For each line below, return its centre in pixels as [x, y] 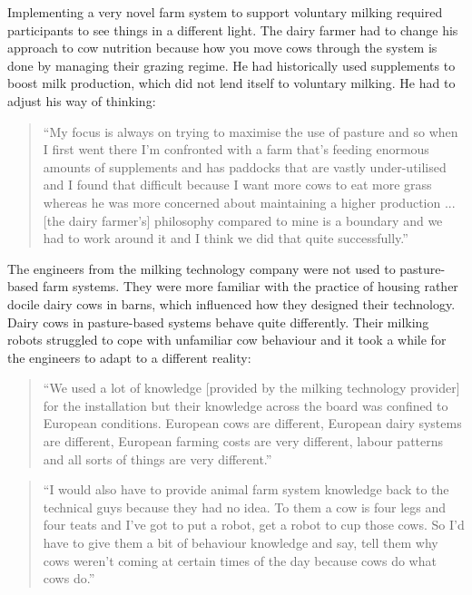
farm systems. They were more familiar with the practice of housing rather [250, 286]
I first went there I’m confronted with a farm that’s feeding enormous [236, 149]
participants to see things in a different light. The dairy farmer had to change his [233, 29]
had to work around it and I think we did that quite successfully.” [226, 238]
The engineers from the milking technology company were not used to [202, 268]
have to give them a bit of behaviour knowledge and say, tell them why [241, 543]
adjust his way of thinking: [82, 100]
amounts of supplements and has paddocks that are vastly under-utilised [245, 166]
